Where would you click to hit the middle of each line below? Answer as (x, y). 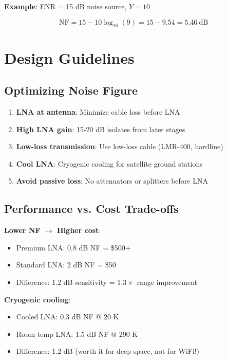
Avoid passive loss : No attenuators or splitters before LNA (112, 181)
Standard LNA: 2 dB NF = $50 (66, 265)
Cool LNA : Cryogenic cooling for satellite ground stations (109, 163)
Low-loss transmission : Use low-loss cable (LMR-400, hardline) (120, 146)
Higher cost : (79, 230)
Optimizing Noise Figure (71, 90)
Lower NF (22, 230)
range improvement (167, 282)
